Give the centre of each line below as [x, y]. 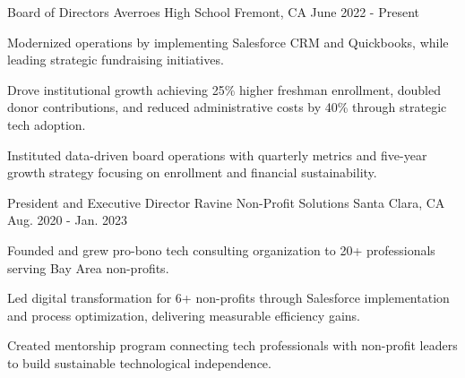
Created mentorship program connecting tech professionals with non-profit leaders [232, 345]
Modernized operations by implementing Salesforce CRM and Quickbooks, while [228, 42]
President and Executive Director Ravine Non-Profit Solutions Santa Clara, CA [226, 202]
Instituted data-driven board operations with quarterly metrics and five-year [217, 155]
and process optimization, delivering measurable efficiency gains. [184, 315]
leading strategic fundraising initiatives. [116, 60]
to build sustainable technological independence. [139, 362]
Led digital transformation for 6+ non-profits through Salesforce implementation [228, 298]
